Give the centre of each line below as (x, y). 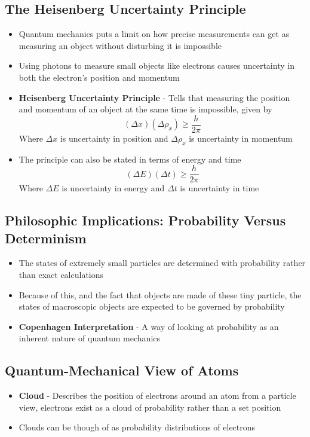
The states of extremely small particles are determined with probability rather (162, 263)
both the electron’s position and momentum (99, 77)
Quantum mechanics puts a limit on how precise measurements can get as (154, 34)
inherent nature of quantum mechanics (90, 338)
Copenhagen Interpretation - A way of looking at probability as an (149, 326)
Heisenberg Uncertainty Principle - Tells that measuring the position (154, 97)
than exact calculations (61, 275)
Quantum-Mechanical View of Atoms (122, 370)
